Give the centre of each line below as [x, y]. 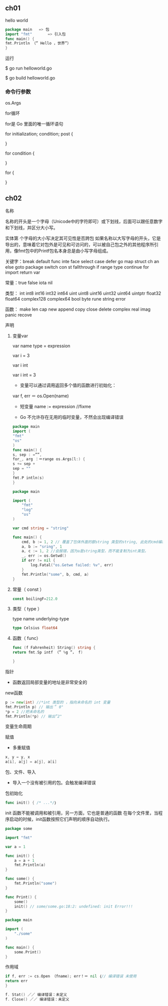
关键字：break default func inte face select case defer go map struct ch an [82, 262]
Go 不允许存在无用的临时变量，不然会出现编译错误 [72, 417]
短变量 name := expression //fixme [55, 407]
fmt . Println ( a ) [30, 865]
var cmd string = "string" [40, 528]
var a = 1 [15, 847]
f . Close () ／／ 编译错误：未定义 [37, 999]
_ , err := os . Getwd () [44, 556]
